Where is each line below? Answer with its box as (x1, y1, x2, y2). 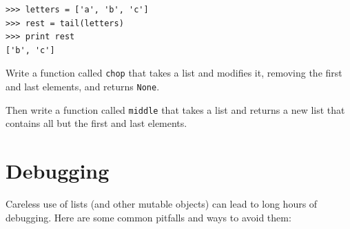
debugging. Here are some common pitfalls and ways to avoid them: (6, 210, 291, 224)
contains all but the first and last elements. (6, 116, 187, 130)
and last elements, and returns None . (6, 79, 160, 94)
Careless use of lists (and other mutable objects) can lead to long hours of (6, 197, 318, 211)
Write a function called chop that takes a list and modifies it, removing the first (6, 66, 342, 80)
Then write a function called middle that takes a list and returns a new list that (6, 102, 345, 117)
